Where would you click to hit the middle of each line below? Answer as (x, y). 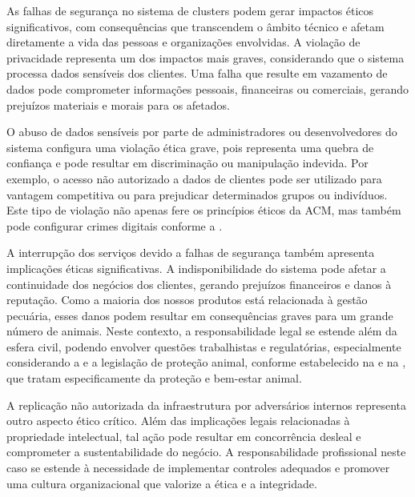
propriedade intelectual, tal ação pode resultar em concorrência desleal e (184, 436)
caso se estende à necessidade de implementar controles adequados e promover (198, 468)
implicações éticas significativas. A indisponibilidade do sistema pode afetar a (196, 268)
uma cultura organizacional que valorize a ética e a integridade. (162, 483)
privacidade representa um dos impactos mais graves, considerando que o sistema (205, 57)
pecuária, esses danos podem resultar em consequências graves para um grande (200, 315)
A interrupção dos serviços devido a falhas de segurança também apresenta (191, 253)
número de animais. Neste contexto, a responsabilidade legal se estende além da (202, 331)
